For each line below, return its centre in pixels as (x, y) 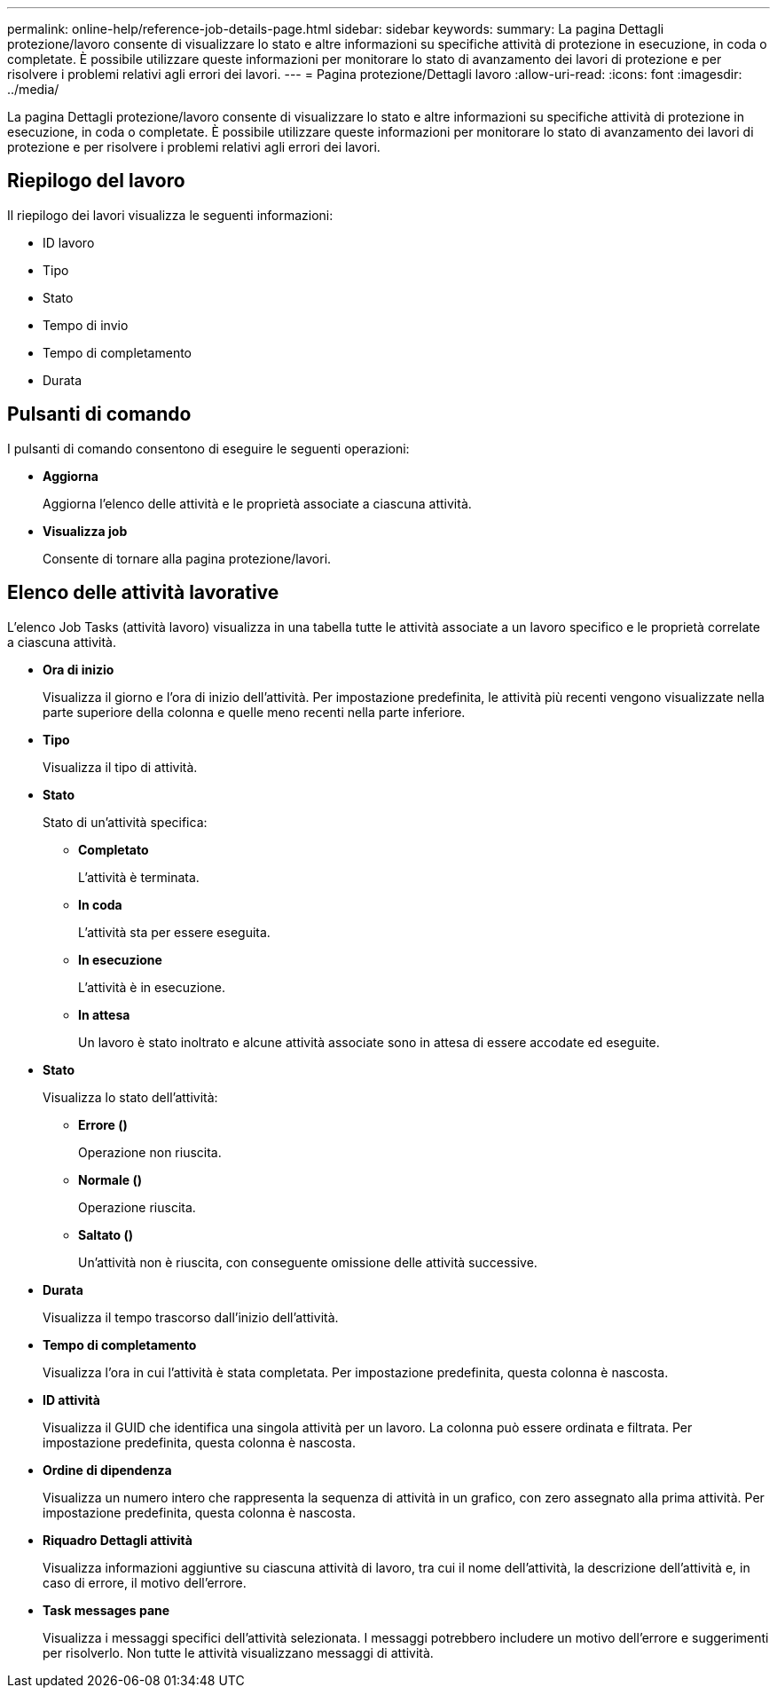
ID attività (71, 1399)
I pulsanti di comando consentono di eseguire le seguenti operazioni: (208, 448)
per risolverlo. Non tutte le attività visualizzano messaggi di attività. (238, 1652)
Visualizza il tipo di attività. (120, 767)
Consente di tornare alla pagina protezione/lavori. (187, 558)
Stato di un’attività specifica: (125, 822)
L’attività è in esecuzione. (152, 987)
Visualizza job (85, 531)
